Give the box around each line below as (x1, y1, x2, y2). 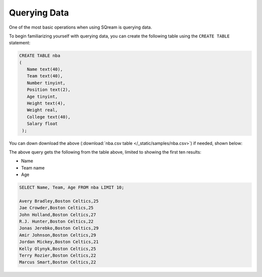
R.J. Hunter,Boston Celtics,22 (19, 219, 94, 225)
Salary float (27, 121, 58, 126)
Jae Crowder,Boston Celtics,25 (19, 205, 94, 211)
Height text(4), (27, 101, 65, 106)
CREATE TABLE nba (19, 53, 61, 58)
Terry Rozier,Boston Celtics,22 (19, 253, 97, 259)
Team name (21, 165, 45, 171)
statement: (9, 40, 31, 46)
